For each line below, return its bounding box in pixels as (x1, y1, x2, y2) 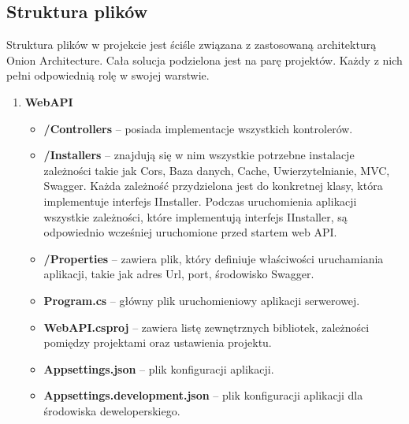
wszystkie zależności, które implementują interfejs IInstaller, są (43, 208, 348, 225)
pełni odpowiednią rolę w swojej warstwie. (6, 67, 210, 84)
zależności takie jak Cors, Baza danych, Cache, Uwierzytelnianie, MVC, (43, 162, 390, 178)
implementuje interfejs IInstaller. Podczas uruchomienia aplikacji (43, 192, 357, 209)
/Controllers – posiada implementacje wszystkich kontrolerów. (43, 120, 353, 136)
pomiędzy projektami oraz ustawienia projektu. (43, 334, 272, 351)
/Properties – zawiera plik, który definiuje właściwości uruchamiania (43, 250, 384, 266)
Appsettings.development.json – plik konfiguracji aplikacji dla (43, 387, 363, 404)
